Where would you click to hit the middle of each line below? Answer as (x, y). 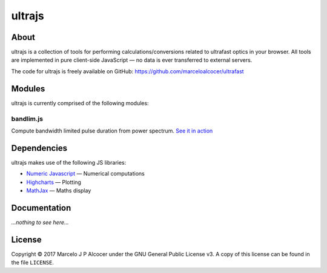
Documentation (41, 208)
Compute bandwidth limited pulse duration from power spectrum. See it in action (112, 131)
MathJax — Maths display (59, 190)
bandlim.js (27, 119)
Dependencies (39, 148)
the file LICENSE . (33, 263)
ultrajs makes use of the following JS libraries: (69, 162)
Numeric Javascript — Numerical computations (85, 174)
